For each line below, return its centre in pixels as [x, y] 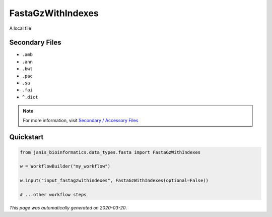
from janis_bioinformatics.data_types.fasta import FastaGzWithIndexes [110, 152]
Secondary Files [35, 43]
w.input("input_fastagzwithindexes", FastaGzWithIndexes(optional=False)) [114, 181]
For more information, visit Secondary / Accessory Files [81, 120]
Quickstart [26, 137]
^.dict [30, 97]
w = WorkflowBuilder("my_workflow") [65, 166]
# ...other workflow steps [53, 195]
